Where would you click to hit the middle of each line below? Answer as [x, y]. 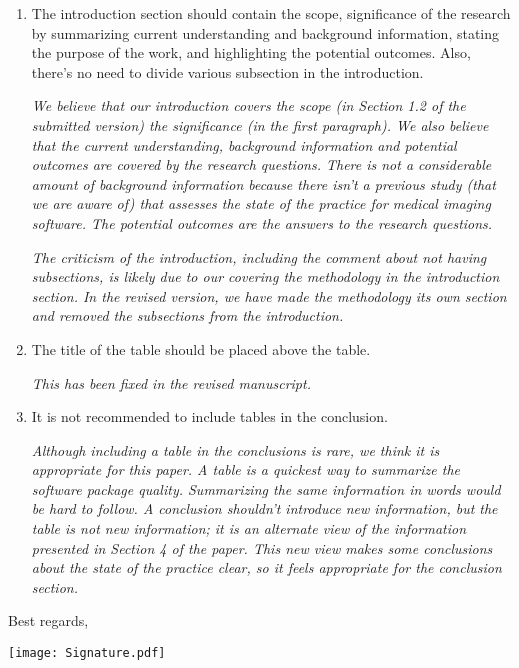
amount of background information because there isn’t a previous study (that [263, 183]
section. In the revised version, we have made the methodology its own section [269, 295]
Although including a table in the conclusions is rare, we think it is [235, 449]
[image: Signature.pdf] [87, 653]
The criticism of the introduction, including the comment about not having [259, 256]
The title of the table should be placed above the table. [201, 348]
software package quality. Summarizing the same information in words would [266, 488]
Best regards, [48, 620]
